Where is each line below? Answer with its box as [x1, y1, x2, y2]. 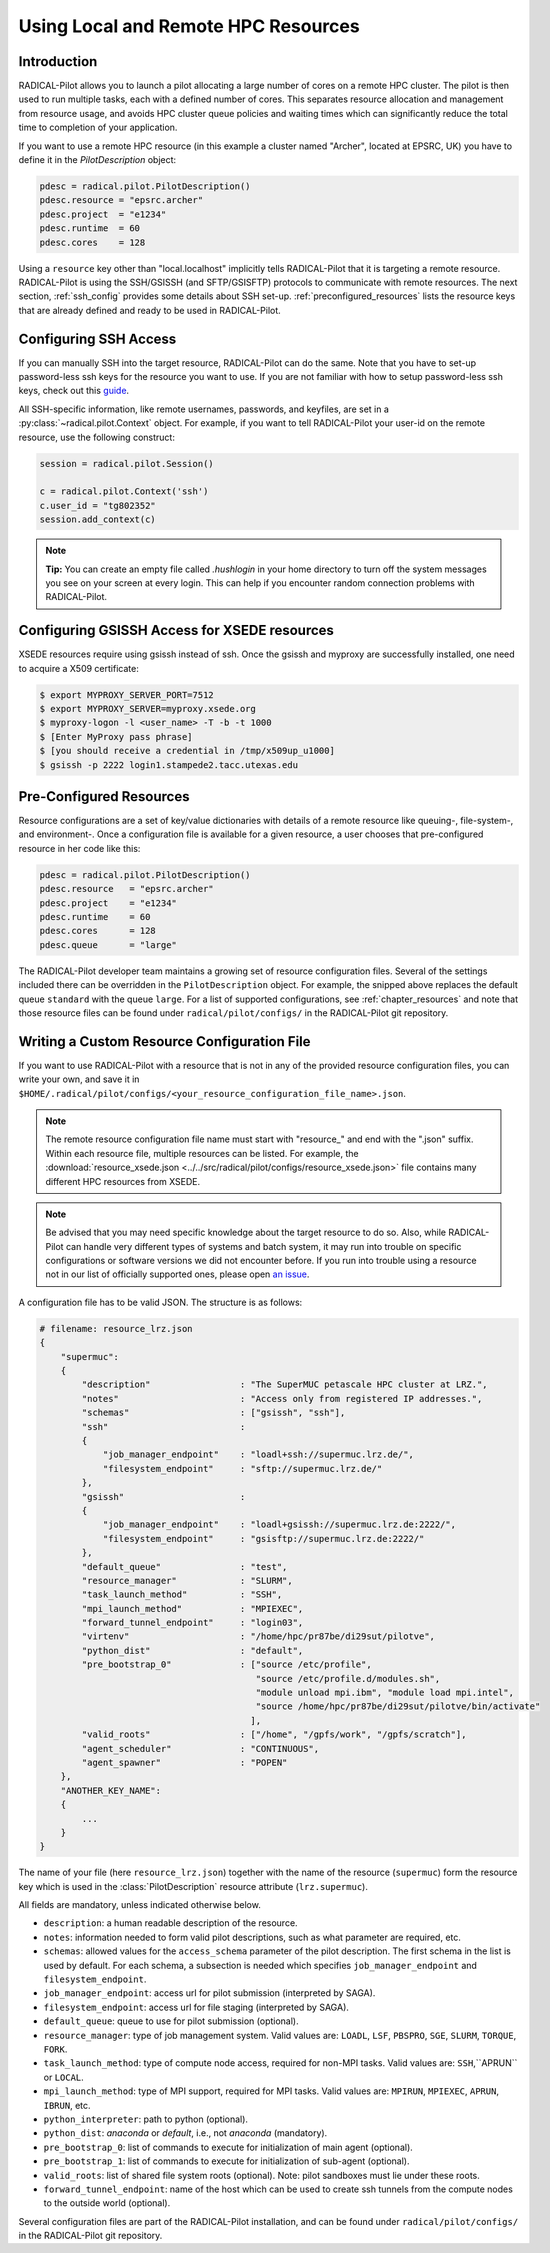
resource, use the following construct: [18, 431, 175, 443]
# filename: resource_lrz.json [39, 1323, 194, 1334]
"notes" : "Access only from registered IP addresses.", [81, 1393, 483, 1404]
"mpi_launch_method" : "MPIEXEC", [81, 1603, 304, 1614]
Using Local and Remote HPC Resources [18, 15, 360, 37]
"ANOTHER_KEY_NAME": [60, 1785, 162, 1796]
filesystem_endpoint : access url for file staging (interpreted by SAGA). [43, 2001, 350, 2013]
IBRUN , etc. [43, 2099, 91, 2111]
